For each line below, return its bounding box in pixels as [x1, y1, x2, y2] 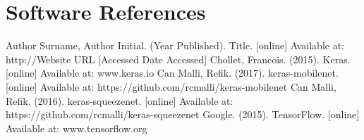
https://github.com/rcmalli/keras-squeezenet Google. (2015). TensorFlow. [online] [6, 107, 360, 122]
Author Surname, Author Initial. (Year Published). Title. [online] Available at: [6, 38, 345, 53]
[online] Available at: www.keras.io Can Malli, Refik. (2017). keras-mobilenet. [6, 65, 339, 80]
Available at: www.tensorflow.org [6, 120, 147, 135]
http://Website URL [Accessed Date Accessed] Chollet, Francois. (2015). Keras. [6, 51, 351, 66]
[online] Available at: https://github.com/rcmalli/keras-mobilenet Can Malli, [6, 79, 336, 94]
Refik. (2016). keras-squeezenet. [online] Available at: [6, 93, 233, 108]
